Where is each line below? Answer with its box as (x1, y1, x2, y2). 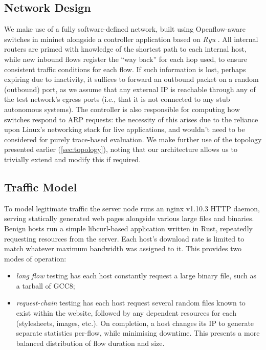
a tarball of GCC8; (16, 280, 75, 291)
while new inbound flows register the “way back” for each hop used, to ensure (4, 53, 247, 64)
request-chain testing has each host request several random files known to (16, 297, 246, 308)
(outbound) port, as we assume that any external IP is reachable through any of (4, 83, 256, 94)
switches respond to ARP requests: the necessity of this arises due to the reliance (4, 114, 258, 124)
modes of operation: (4, 253, 66, 264)
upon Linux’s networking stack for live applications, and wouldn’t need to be (4, 124, 245, 135)
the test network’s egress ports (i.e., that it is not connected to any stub (4, 94, 230, 104)
